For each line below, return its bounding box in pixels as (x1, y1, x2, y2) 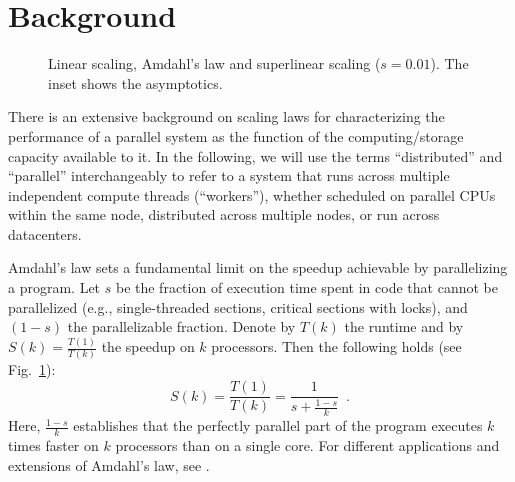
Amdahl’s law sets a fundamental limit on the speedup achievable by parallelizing (8, 257, 508, 278)
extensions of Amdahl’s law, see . (8, 454, 210, 475)
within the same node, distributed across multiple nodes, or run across (8, 204, 440, 225)
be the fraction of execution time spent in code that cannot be (115, 277, 498, 298)
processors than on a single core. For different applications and (115, 435, 500, 456)
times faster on (8, 435, 99, 456)
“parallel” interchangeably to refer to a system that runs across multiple (8, 165, 450, 186)
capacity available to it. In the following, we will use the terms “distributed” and (8, 145, 503, 166)
